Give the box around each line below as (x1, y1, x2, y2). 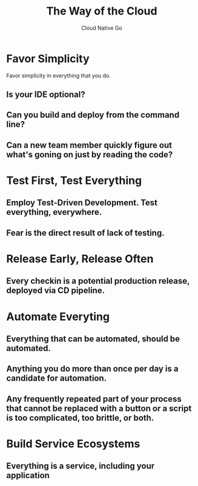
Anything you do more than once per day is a (6, 364, 179, 374)
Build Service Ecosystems (6, 437, 140, 450)
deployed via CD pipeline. (6, 286, 105, 296)
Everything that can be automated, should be (6, 333, 180, 344)
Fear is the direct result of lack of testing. (6, 228, 165, 238)
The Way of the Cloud (46, 4, 157, 18)
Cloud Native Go (81, 24, 122, 31)
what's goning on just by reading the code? (6, 149, 173, 160)
